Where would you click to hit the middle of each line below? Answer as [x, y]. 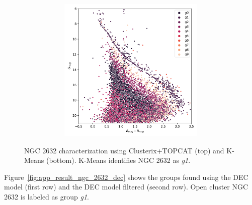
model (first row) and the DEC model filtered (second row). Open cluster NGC [126, 187]
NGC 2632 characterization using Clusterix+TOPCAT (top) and [124, 150]
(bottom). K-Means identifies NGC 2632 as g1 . [118, 160]
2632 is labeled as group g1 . [47, 196]
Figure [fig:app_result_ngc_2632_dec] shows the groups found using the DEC [126, 177]
